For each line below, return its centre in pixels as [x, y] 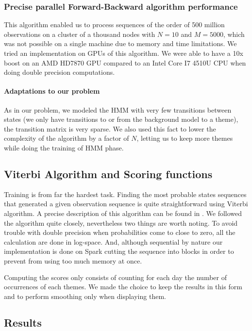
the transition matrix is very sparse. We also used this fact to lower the [110, 128]
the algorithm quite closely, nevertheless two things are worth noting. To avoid [121, 223]
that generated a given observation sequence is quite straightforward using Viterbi [126, 204]
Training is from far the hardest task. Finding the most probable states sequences [125, 194]
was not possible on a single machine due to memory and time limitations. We [120, 43]
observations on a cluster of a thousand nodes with [80, 34]
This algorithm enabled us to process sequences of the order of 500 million [114, 25]
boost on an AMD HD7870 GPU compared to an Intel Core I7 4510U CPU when [125, 62]
